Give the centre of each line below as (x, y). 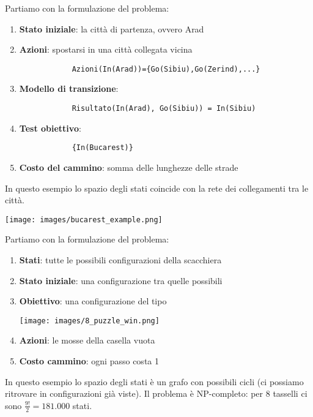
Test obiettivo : (50, 128)
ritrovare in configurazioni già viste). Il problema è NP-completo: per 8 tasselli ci (156, 393)
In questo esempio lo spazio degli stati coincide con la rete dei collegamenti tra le (157, 188)
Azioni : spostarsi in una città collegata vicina (106, 49)
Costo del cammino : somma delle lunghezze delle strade (129, 167)
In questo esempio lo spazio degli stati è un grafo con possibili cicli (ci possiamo (154, 381)
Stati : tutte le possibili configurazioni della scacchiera (120, 259)
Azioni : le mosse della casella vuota (87, 340)
